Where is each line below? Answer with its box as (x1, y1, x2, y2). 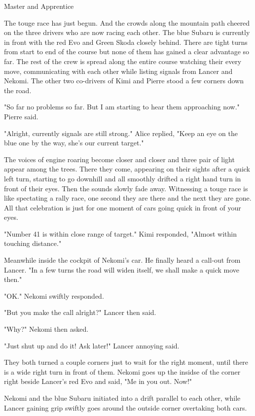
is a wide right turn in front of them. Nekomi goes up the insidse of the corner (4, 366, 241, 377)
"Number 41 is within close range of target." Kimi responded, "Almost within (4, 228, 237, 239)
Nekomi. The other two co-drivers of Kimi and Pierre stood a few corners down (4, 75, 244, 86)
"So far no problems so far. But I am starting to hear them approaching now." (4, 102, 240, 112)
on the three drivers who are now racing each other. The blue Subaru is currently (4, 27, 250, 37)
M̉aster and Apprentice (4, 1, 74, 11)
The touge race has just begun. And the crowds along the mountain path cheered (4, 17, 250, 28)
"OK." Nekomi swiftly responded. (4, 290, 104, 301)
